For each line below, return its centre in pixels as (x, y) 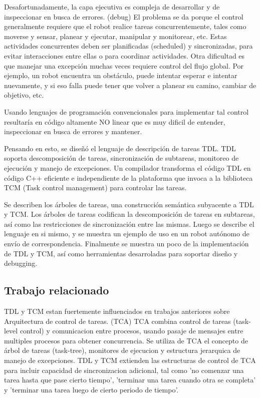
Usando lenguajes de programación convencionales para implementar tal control (126, 111)
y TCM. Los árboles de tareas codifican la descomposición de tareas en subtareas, (129, 214)
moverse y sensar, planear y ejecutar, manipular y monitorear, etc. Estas (115, 36)
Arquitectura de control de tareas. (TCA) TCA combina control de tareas (117, 321)
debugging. (21, 263)
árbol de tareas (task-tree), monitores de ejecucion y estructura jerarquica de (122, 350)
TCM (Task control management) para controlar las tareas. (95, 187)
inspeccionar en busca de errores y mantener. (73, 131)
